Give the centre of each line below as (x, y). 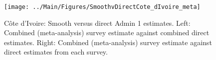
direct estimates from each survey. (56, 52)
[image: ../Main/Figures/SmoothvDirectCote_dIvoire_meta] (102, 7)
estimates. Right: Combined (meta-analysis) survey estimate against (108, 42)
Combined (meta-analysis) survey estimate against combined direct (107, 32)
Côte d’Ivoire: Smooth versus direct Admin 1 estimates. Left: (97, 23)
